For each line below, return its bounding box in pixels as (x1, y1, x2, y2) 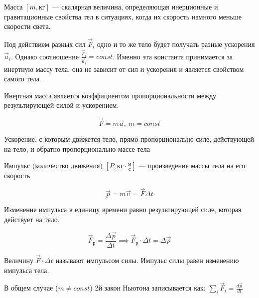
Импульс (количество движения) (4, 160, 103, 171)
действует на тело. (4, 214, 60, 224)
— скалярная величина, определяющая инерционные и (52, 1, 218, 11)
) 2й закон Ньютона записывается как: (90, 283, 206, 293)
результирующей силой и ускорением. (4, 100, 119, 110)
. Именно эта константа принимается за (113, 51, 233, 61)
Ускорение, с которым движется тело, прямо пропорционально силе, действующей (4, 134, 255, 144)
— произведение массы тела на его (138, 160, 245, 171)
